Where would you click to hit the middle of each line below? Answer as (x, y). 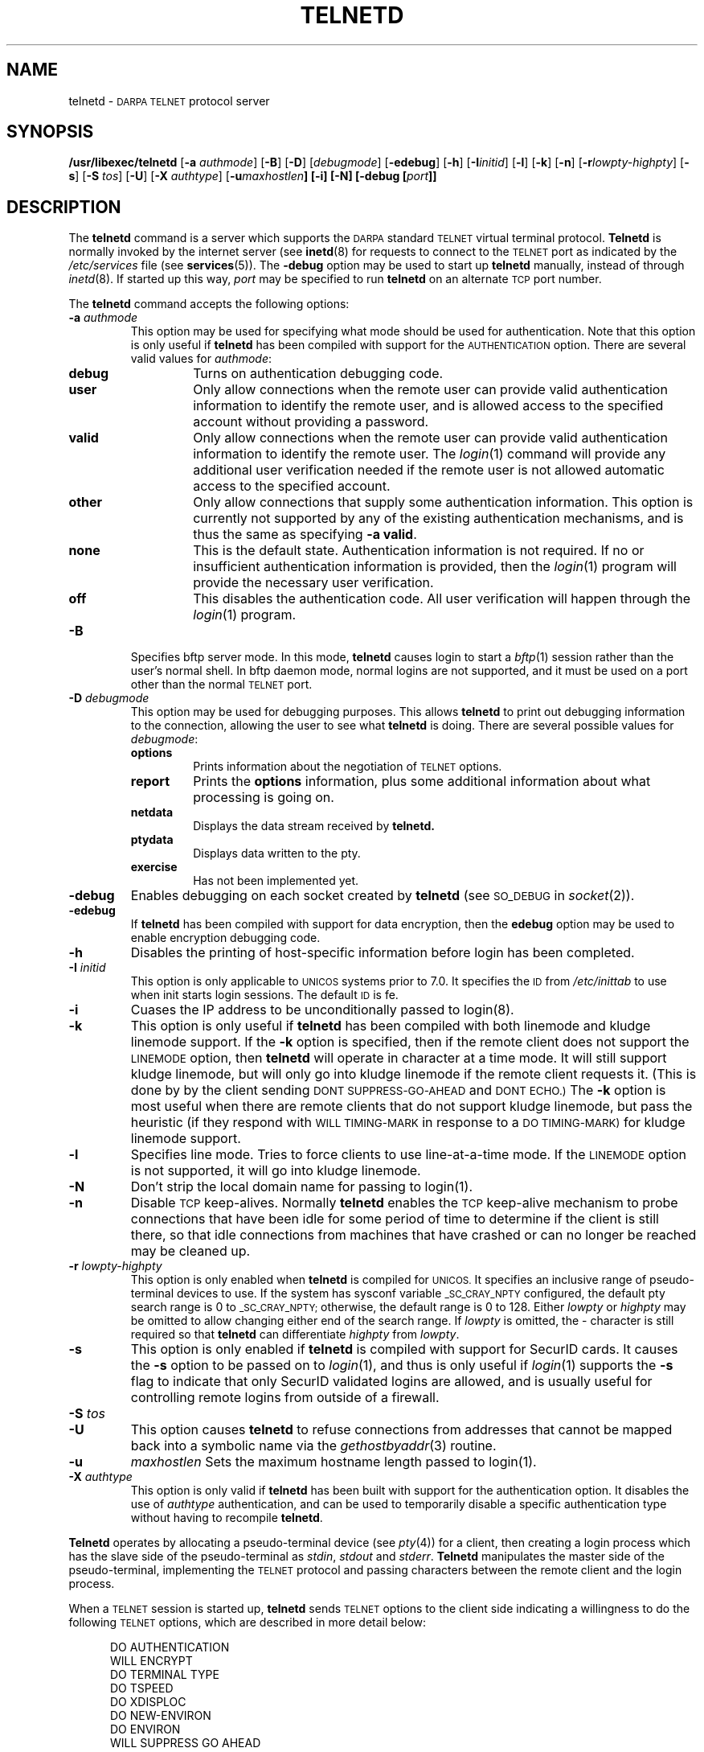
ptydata (152, 840)
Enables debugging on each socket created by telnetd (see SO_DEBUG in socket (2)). (383, 896)
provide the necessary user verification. (313, 583)
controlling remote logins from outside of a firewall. (285, 1398)
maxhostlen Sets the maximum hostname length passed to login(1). (334, 1462)
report (150, 781)
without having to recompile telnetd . (227, 1518)
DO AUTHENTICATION (170, 1647)
